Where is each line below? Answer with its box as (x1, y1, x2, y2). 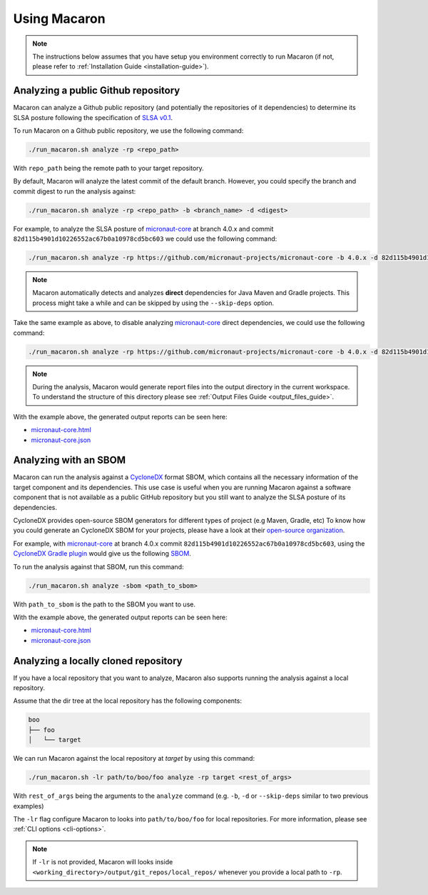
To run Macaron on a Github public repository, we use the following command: (13, 126, 244, 135)
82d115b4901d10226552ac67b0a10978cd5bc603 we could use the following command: (13, 234, 277, 243)
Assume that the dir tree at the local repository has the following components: (13, 696, 243, 705)
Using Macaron (13, 11, 106, 26)
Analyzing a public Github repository (13, 84, 180, 96)
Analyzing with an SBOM (13, 454, 126, 466)
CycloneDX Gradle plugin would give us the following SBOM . (13, 549, 192, 558)
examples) (13, 801, 44, 810)
